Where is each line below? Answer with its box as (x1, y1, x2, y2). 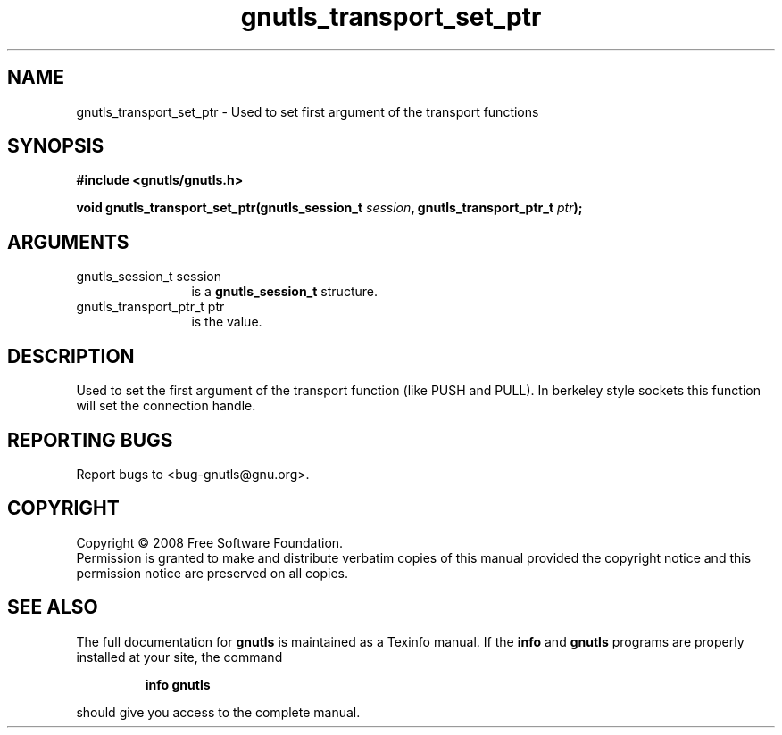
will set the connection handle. (76, 398, 256, 414)
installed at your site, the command (76, 648, 283, 665)
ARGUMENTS (7, 230, 129, 253)
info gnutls (145, 676, 211, 692)
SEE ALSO (7, 596, 98, 619)
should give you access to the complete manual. (76, 704, 361, 720)
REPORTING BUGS (7, 428, 173, 451)
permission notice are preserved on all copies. (76, 565, 348, 581)
